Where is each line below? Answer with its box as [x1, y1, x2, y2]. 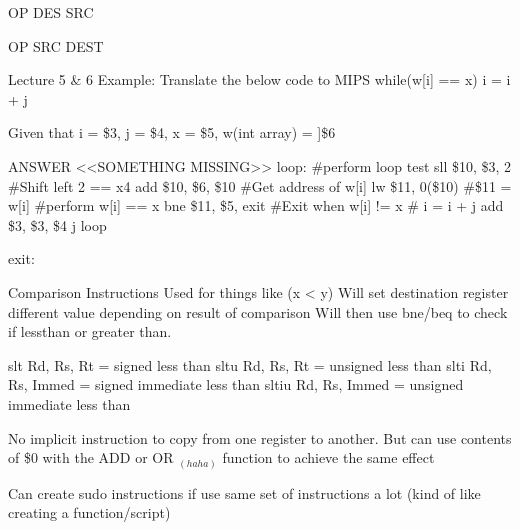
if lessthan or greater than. [8, 321, 172, 342]
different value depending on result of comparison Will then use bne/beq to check [8, 301, 508, 322]
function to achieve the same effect [222, 447, 435, 468]
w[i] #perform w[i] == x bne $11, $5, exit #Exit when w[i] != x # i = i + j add [8, 195, 504, 216]
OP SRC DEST [8, 35, 104, 56]
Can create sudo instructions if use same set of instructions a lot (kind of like [8, 482, 481, 503]
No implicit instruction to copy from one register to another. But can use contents [8, 427, 512, 448]
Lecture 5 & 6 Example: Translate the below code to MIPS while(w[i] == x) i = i [8, 69, 511, 90]
